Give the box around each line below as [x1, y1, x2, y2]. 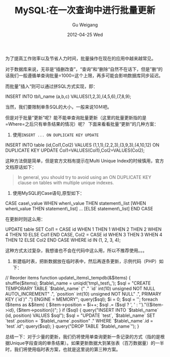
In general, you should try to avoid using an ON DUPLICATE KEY [17, 174, 152, 180]
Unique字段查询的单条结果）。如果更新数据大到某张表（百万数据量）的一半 [9, 340, 164, 346]
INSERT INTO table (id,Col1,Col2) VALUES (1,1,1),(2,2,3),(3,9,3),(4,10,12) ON [5, 141, 159, 148]
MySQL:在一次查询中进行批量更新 [14, 5, 156, 16]
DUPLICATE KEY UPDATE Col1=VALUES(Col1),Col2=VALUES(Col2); [5, 147, 145, 153]
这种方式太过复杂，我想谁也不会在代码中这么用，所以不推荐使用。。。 [5, 247, 147, 254]
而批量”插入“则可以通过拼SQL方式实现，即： [5, 83, 98, 89]
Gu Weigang [72, 21, 98, 28]
